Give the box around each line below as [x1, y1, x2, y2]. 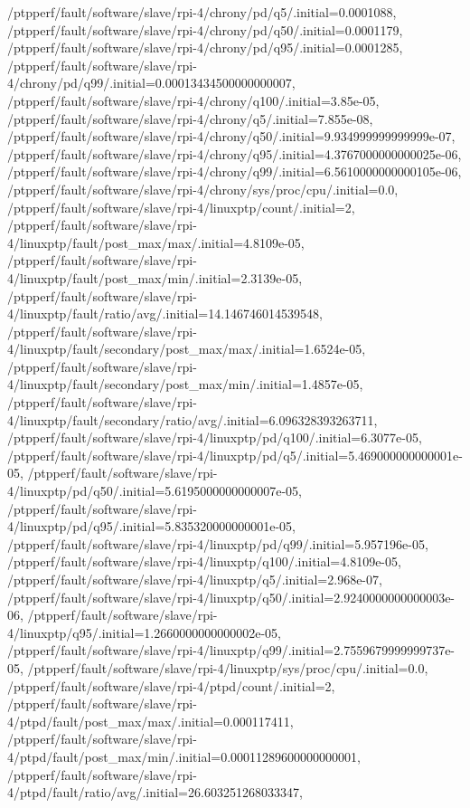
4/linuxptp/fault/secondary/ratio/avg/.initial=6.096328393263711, [7, 410, 378, 429]
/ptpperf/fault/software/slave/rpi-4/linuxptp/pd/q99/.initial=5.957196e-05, [7, 534, 428, 553]
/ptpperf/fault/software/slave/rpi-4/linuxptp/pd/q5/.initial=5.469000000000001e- [7, 445, 463, 464]
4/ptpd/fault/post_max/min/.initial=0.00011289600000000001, [7, 746, 361, 765]
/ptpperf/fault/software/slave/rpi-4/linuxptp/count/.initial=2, [7, 197, 355, 216]
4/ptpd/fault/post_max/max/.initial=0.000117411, [7, 711, 294, 730]
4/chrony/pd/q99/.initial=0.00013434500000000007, [7, 73, 296, 92]
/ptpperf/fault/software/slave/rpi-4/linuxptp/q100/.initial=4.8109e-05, [7, 552, 401, 571]
